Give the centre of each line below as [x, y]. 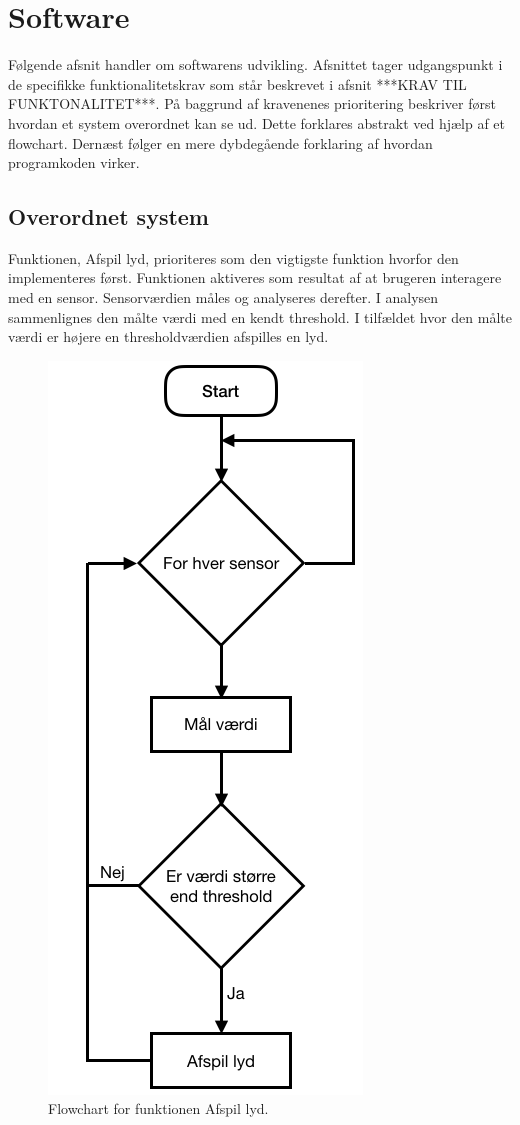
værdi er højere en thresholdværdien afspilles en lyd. [168, 336]
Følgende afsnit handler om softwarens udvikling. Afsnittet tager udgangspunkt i [255, 64]
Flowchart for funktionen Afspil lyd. [158, 1108]
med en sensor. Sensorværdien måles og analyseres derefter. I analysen [223, 297]
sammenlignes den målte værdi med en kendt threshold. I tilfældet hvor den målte [260, 316]
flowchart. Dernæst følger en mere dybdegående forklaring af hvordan [220, 142]
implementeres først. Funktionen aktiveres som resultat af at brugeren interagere [255, 277]
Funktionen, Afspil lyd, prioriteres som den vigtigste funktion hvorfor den [233, 257]
